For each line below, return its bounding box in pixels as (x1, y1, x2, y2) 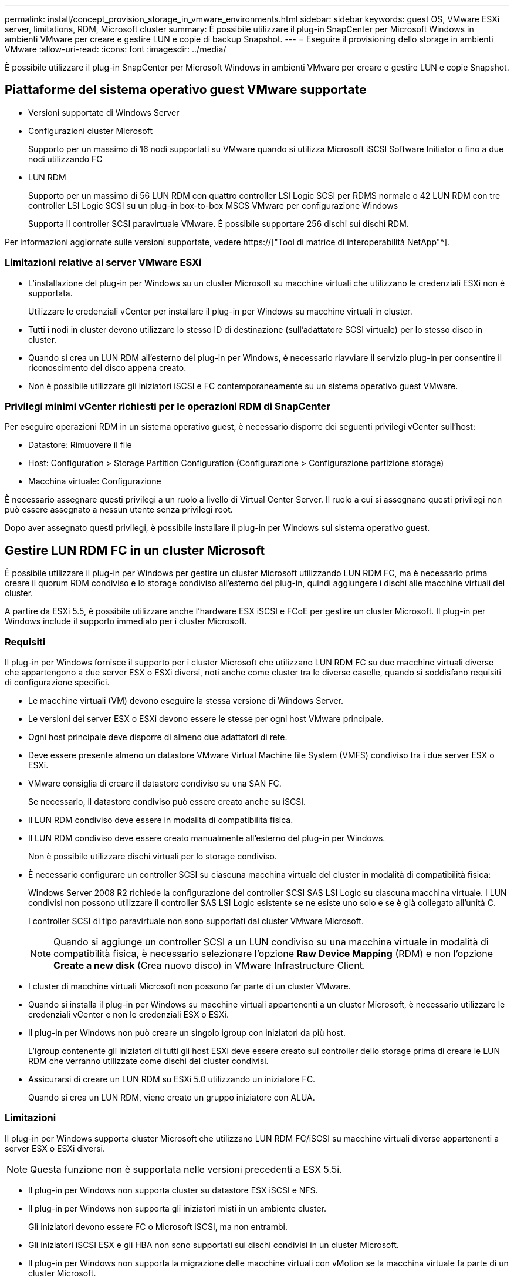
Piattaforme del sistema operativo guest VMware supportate (5, 82, 367, 98)
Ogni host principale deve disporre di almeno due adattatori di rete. (28, 731, 288, 742)
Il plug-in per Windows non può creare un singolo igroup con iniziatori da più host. (28, 1027, 346, 1038)
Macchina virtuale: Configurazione (28, 476, 161, 487)
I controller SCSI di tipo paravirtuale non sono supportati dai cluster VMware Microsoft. (28, 915, 364, 926)
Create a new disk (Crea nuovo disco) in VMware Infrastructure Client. (53, 959, 366, 971)
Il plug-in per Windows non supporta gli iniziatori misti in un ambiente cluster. (28, 1203, 326, 1213)
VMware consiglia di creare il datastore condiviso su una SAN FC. (28, 778, 282, 788)
